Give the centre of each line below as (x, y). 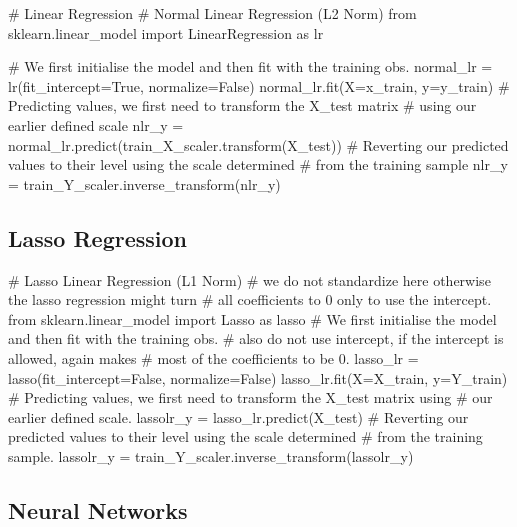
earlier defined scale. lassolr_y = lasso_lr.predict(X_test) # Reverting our (238, 416)
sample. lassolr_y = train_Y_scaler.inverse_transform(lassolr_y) (211, 455)
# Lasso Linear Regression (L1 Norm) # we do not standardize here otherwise (249, 279)
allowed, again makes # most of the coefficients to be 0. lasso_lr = (213, 357)
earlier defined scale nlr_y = (96, 124)
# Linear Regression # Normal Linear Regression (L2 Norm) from (212, 13)
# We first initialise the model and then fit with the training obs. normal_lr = (250, 66)
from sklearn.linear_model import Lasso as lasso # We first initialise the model (252, 318)
